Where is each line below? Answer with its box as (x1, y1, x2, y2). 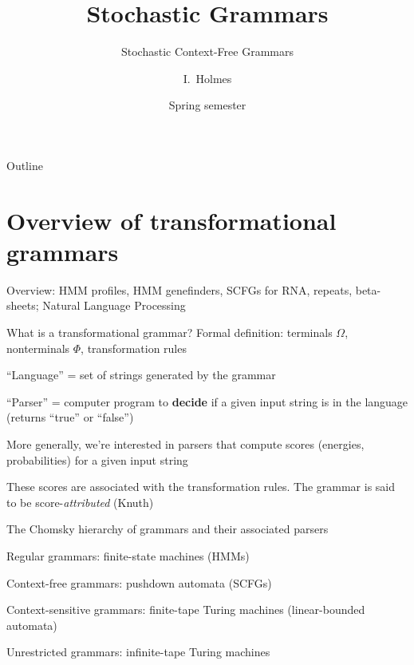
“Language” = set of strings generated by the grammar (6, 366, 276, 383)
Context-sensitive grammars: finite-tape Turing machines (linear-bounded (6, 601, 365, 618)
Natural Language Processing (42, 297, 186, 314)
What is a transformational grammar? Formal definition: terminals (6, 324, 333, 340)
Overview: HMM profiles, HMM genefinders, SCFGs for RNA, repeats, (6, 281, 353, 298)
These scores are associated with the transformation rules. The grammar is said (6, 478, 396, 495)
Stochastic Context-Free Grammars (121, 43, 294, 60)
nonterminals (6, 339, 70, 356)
